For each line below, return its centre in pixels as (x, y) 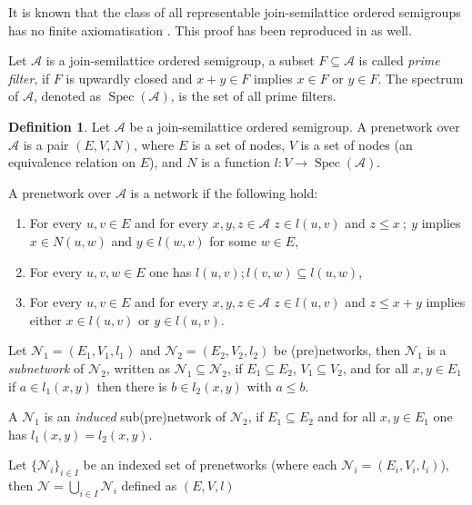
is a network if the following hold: (224, 192)
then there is (132, 386)
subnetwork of (46, 367)
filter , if (29, 78)
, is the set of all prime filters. (253, 96)
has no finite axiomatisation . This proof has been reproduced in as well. (210, 30)
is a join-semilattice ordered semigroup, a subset (180, 60)
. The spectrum (421, 78)
